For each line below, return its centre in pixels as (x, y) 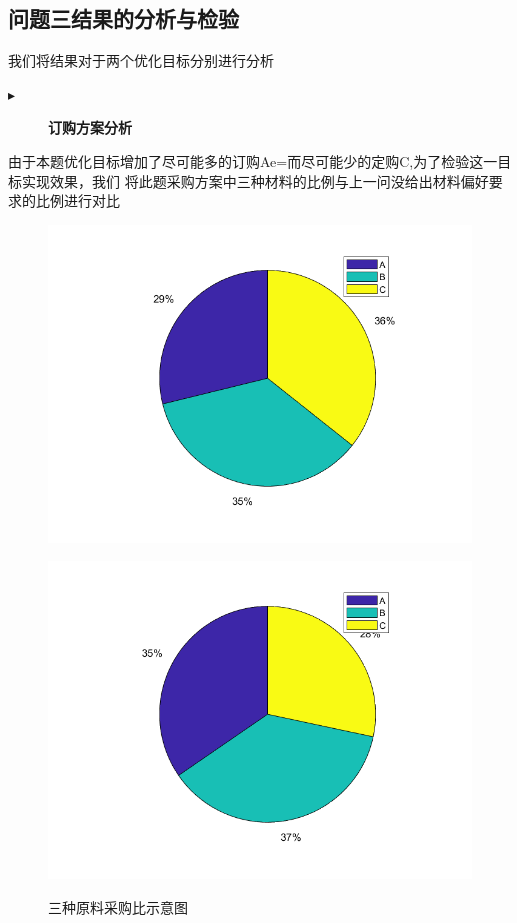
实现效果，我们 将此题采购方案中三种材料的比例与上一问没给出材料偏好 (255, 180)
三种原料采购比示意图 (118, 906)
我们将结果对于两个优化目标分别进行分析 (141, 60)
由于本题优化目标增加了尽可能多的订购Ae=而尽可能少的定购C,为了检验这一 (253, 160)
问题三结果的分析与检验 (123, 18)
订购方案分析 (90, 127)
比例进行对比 (77, 200)
